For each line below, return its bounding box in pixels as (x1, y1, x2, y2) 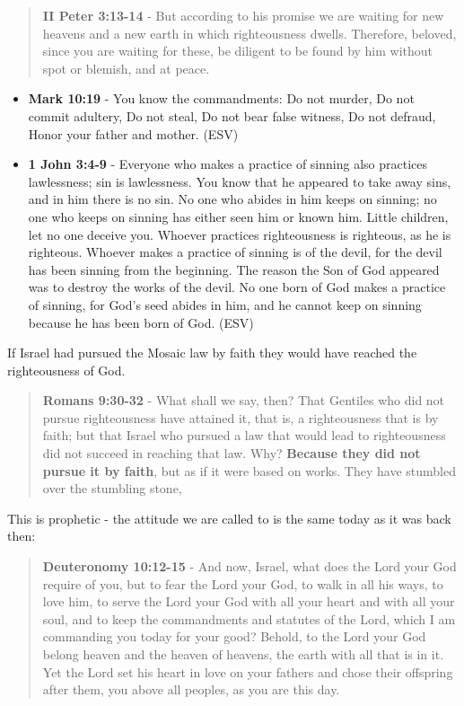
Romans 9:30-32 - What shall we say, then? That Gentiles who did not (42, 391, 445, 410)
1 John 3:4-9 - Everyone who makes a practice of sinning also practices (28, 154, 427, 173)
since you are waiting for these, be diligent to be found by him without (42, 41, 433, 60)
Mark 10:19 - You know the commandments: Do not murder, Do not (28, 89, 415, 108)
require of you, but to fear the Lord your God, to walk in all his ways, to (42, 574, 443, 593)
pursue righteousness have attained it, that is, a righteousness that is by (42, 408, 439, 427)
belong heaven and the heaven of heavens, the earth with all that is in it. (42, 645, 444, 663)
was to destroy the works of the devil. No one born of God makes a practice (28, 278, 446, 296)
